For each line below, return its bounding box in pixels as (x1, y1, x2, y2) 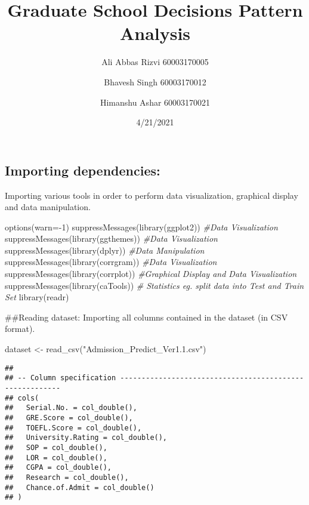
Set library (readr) (5, 291, 69, 303)
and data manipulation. (5, 201, 91, 213)
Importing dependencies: (5, 161, 160, 179)
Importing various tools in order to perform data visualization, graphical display (5, 189, 298, 201)
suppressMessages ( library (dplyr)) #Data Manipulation (5, 244, 205, 256)
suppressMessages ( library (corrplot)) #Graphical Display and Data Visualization (5, 267, 297, 280)
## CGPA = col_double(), (5, 463, 112, 472)
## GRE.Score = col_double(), (5, 413, 133, 422)
